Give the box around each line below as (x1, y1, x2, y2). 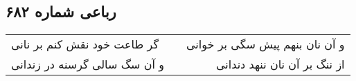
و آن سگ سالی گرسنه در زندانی (11, 56, 165, 73)
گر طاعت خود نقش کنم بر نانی (11, 36, 159, 53)
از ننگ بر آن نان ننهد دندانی (216, 56, 345, 73)
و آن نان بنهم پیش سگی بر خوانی (186, 36, 345, 53)
